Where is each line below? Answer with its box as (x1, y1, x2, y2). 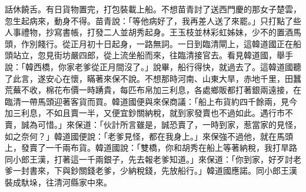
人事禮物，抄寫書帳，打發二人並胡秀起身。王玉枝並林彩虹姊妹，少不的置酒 (5, 26, 293, 38)
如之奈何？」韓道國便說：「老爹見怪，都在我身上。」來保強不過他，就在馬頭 (5, 130, 293, 142)
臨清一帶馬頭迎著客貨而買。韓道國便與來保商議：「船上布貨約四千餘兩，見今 (5, 95, 297, 107)
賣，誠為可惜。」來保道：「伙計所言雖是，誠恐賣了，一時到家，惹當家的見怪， (5, 118, 301, 130)
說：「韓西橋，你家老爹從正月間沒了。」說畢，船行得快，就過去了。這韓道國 (5, 60, 293, 72)
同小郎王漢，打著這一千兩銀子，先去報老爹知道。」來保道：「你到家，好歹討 (5, 153, 293, 165)
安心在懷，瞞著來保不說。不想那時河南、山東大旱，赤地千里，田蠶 (45, 72, 301, 84)
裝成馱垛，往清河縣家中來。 (5, 176, 112, 188)
